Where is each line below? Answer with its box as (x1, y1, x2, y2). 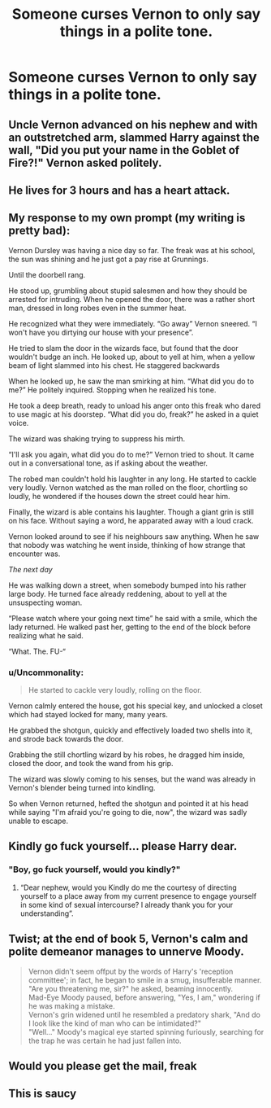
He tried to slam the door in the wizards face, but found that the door (8, 343, 239, 353)
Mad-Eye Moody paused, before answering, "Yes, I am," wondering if (28, 992, 261, 1002)
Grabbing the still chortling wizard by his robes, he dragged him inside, (8, 750, 245, 760)
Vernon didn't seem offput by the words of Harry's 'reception (28, 966, 234, 976)
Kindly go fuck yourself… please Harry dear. (8, 839, 238, 853)
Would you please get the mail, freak (8, 1059, 197, 1073)
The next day (8, 564, 53, 574)
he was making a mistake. (28, 1001, 115, 1010)
